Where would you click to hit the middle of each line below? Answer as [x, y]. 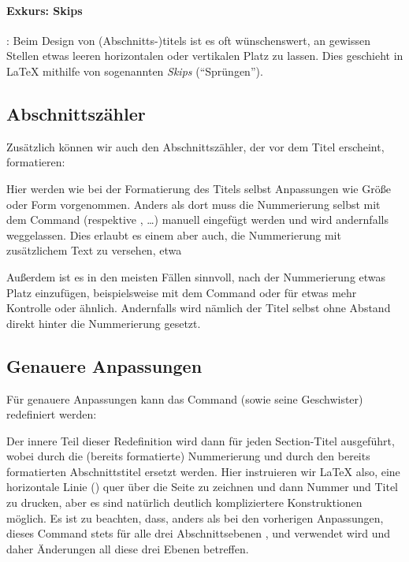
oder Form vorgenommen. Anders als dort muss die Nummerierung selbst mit [193, 204]
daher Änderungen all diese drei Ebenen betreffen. [128, 548]
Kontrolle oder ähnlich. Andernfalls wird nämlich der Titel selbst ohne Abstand [199, 308]
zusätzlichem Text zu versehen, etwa [94, 250]
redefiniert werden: [52, 414]
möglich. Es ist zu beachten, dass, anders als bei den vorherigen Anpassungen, [195, 517]
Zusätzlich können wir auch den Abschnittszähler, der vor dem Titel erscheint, [195, 146]
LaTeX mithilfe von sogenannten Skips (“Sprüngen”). [135, 71]
